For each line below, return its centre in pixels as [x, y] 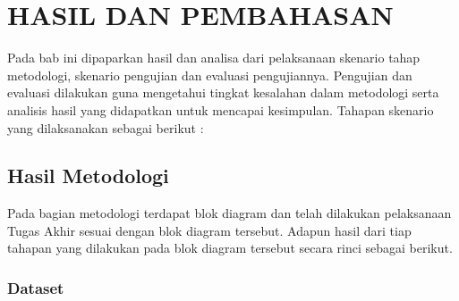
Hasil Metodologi [88, 176]
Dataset [36, 288]
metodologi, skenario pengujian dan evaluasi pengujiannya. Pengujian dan [210, 75]
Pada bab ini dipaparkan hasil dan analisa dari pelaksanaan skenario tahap [214, 58]
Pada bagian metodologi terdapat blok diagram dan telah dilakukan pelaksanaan [229, 213]
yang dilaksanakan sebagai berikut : [106, 127]
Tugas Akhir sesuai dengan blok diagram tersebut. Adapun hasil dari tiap [209, 230]
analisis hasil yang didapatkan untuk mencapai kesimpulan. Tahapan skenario [221, 109]
